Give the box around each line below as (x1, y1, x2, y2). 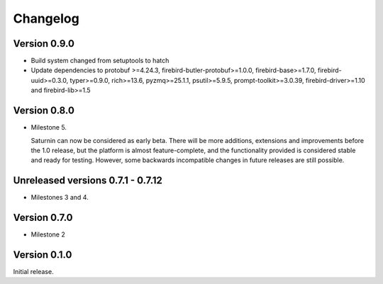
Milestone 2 (30, 230, 65, 239)
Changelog (13, 11, 79, 26)
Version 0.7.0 (13, 212, 74, 224)
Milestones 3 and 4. (30, 193, 89, 202)
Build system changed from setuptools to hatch (30, 57, 170, 65)
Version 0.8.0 (13, 105, 74, 117)
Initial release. (13, 268, 54, 276)
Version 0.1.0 (13, 249, 72, 261)
